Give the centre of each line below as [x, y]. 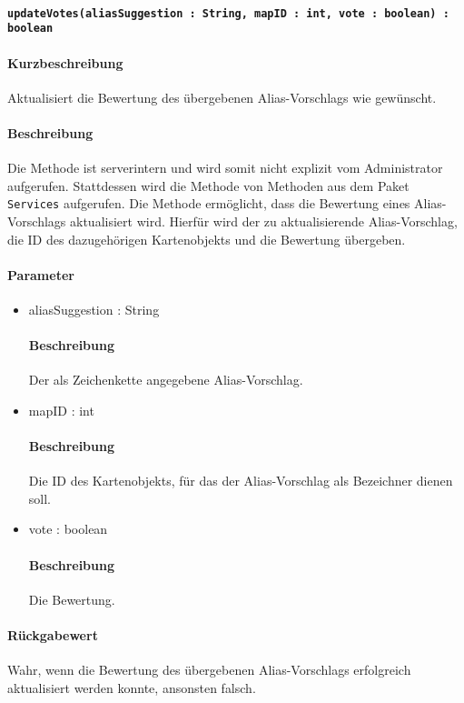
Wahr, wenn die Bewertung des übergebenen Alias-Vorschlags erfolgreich [209, 670]
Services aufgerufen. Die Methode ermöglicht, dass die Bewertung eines [209, 203]
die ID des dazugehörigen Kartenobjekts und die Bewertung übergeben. [207, 239]
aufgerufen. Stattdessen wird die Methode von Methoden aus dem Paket [208, 185]
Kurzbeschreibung [65, 62]
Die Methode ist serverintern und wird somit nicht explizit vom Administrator [225, 168]
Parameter [41, 274]
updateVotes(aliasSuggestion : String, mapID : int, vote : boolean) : [228, 13]
